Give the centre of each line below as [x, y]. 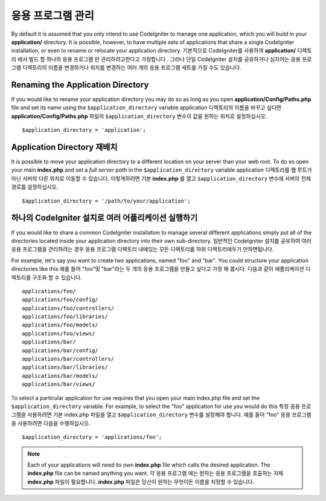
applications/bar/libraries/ [65, 367]
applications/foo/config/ [60, 300]
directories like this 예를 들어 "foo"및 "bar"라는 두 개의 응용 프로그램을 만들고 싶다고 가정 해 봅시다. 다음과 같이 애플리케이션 [158, 269]
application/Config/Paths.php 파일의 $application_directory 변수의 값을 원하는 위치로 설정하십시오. [139, 116]
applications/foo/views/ [59, 333]
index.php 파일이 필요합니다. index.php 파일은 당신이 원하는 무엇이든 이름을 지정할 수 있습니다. [141, 482]
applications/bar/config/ [60, 350]
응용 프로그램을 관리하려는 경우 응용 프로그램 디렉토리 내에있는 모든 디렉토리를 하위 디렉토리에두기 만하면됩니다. [142, 249]
